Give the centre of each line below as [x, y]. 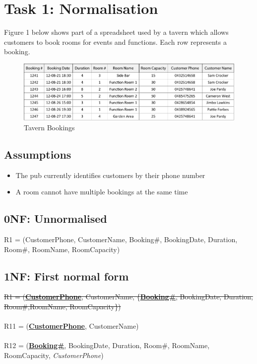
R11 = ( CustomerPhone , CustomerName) [71, 326]
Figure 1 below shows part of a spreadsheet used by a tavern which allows [116, 32]
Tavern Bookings [49, 127]
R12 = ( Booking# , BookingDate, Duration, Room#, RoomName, [107, 345]
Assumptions [38, 154]
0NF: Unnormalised [56, 219]
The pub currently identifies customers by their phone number [110, 175]
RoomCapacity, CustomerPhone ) [54, 355]
